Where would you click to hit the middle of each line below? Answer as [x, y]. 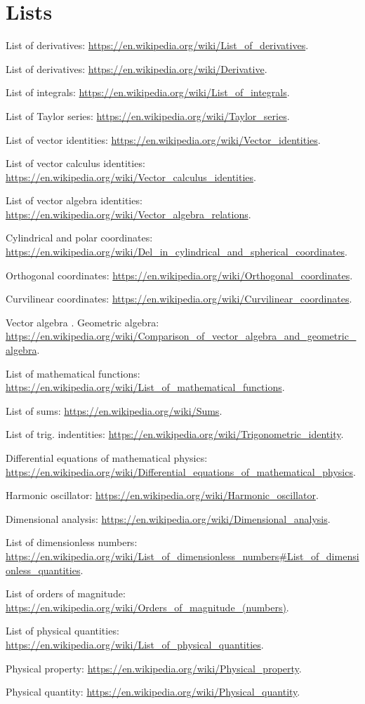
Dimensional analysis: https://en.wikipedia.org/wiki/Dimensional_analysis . [168, 518]
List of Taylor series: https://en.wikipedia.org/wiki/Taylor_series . [148, 115]
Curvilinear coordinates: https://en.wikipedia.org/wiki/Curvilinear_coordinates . [179, 299]
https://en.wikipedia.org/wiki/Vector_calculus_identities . [131, 177]
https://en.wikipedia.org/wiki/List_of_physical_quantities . [135, 644]
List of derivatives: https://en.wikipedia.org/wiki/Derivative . [137, 68]
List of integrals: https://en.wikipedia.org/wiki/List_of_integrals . [148, 92]
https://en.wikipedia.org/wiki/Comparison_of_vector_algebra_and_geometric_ [181, 336]
